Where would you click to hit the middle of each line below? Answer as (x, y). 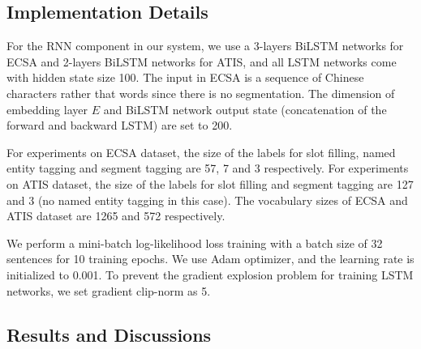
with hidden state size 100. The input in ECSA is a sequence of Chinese (185, 77)
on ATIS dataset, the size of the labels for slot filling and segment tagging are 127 (210, 183)
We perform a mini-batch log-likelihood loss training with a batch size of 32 (195, 243)
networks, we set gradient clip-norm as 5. (109, 290)
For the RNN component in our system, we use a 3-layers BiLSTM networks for (205, 46)
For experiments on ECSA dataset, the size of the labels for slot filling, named (201, 152)
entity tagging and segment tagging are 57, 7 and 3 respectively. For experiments (208, 168)
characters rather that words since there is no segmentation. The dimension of (201, 93)
